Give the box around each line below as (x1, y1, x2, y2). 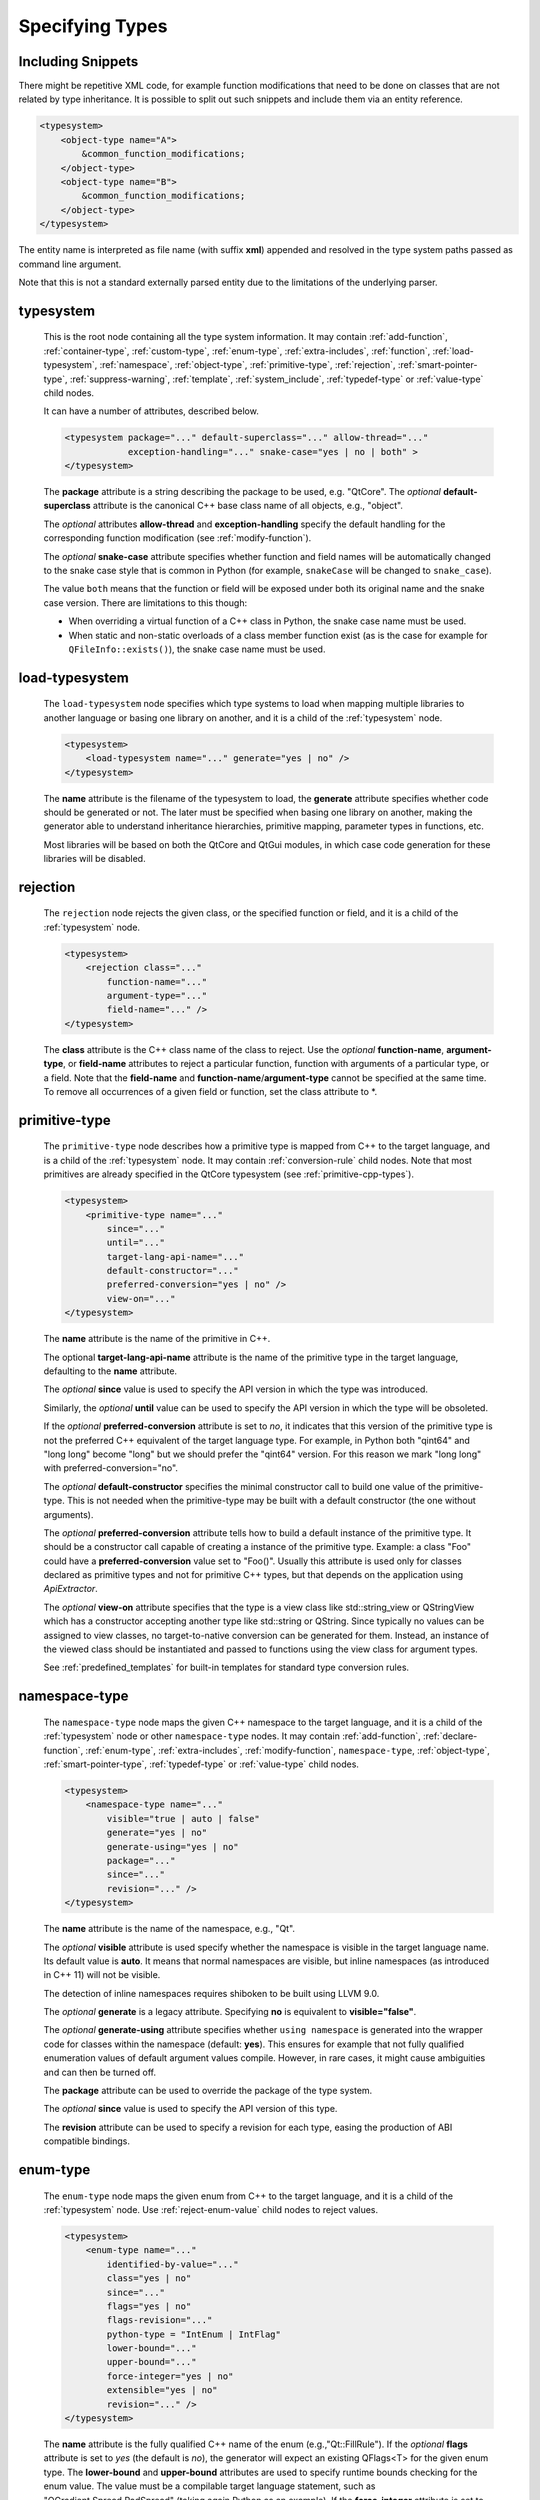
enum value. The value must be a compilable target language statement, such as (43, 2480, 376, 2492)
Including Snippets (18, 53, 139, 70)
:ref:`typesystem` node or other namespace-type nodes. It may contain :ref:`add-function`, (43, 1730, 421, 1742)
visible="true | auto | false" (106, 1813, 260, 1824)
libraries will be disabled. (43, 853, 146, 865)
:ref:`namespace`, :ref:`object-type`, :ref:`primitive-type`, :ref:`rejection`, (99, 359, 396, 371)
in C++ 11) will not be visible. (43, 1969, 161, 1981)
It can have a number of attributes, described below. (43, 405, 259, 417)
